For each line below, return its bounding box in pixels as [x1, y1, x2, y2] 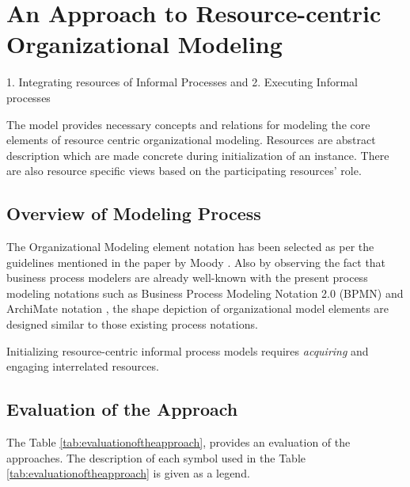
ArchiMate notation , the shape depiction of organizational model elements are [6, 300, 389, 317]
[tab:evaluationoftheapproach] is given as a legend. [6, 465, 250, 481]
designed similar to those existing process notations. [6, 316, 258, 333]
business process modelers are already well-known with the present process [6, 269, 368, 286]
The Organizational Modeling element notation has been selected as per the [6, 238, 374, 255]
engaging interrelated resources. [6, 358, 159, 375]
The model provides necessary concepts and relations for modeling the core [6, 116, 370, 132]
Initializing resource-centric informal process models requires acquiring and [6, 342, 369, 359]
